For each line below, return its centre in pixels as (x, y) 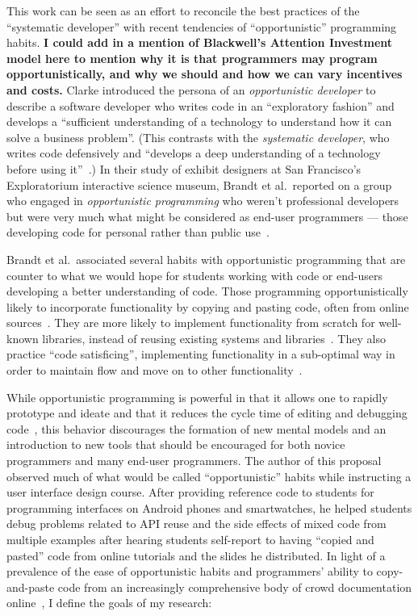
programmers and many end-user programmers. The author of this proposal (194, 461)
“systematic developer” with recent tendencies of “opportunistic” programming (202, 26)
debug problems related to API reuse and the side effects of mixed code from (196, 524)
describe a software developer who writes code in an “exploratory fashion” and (201, 105)
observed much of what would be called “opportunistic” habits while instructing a (209, 476)
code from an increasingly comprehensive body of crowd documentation (235, 587)
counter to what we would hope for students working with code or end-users (194, 275)
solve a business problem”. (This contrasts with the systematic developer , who (198, 137)
